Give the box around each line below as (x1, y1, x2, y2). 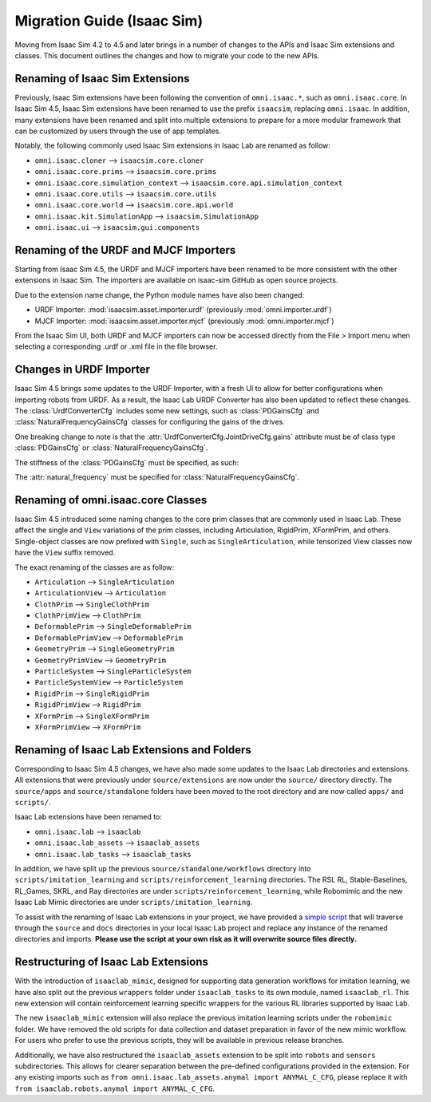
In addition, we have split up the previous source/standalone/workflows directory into (14, 864, 311, 873)
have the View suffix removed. (14, 547, 116, 558)
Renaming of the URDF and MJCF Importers (14, 243, 236, 257)
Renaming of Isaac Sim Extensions (14, 72, 191, 85)
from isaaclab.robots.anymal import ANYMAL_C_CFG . (14, 1084, 215, 1093)
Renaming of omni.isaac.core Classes (14, 493, 208, 507)
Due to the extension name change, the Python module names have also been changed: (14, 290, 305, 299)
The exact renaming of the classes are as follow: (14, 563, 175, 572)
